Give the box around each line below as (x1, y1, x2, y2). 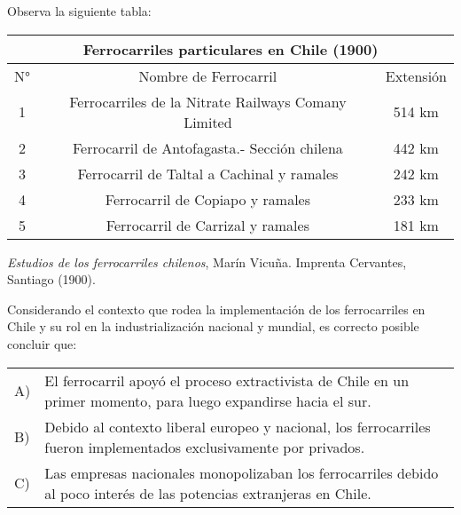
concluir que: (7, 334, 77, 353)
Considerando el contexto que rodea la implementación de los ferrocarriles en (7, 299, 426, 318)
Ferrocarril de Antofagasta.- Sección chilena (72, 137, 343, 158)
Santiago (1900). (7, 270, 96, 289)
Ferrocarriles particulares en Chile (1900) (82, 38, 379, 59)
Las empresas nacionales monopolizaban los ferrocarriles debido (44, 462, 439, 483)
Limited (184, 111, 232, 132)
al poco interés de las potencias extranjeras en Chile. (44, 482, 371, 503)
